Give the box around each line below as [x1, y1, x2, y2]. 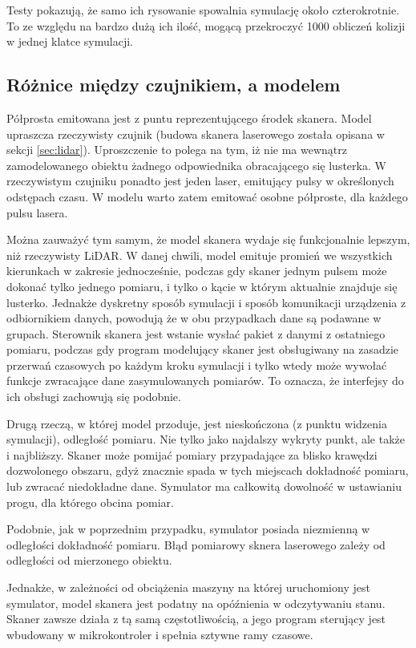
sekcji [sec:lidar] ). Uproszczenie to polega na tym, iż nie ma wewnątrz [6, 141, 347, 158]
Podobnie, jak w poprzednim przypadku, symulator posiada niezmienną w [6, 520, 370, 537]
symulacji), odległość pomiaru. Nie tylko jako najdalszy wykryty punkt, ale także [6, 431, 405, 448]
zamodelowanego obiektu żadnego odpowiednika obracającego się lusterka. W [6, 156, 386, 173]
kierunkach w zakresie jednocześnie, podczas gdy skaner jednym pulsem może [6, 262, 387, 279]
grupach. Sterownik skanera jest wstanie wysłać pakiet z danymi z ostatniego [6, 325, 386, 342]
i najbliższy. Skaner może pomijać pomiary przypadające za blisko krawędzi [6, 446, 378, 463]
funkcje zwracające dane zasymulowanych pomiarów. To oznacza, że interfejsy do [6, 372, 404, 389]
